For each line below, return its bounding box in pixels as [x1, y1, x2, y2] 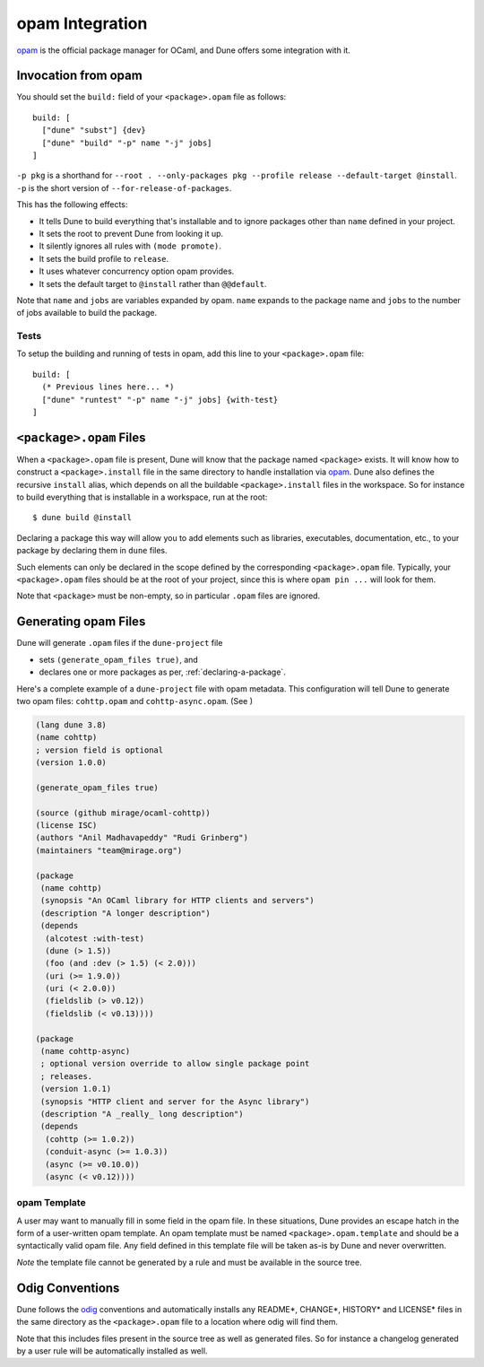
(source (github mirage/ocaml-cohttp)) [35, 807, 211, 818]
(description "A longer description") [40, 908, 211, 919]
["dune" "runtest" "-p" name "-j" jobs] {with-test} [41, 395, 279, 405]
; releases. [40, 1071, 93, 1081]
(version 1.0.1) [40, 1084, 112, 1094]
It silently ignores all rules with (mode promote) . [39, 240, 221, 251]
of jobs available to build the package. [16, 308, 157, 318]
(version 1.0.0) [35, 758, 108, 768]
